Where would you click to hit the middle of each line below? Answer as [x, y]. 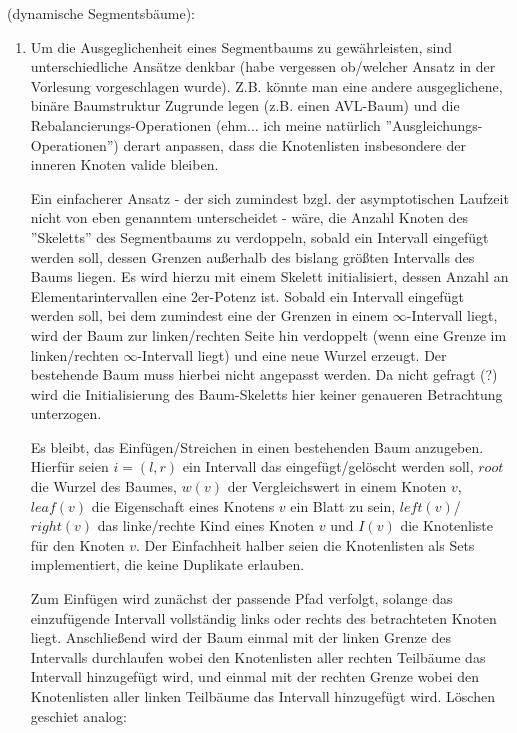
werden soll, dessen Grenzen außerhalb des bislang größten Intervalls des [252, 256]
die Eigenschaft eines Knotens [183, 505]
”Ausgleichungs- [434, 124]
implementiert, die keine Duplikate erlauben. [167, 564]
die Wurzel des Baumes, [103, 486]
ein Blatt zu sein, [343, 505]
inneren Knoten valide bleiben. [124, 164]
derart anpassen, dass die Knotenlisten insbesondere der [294, 144]
